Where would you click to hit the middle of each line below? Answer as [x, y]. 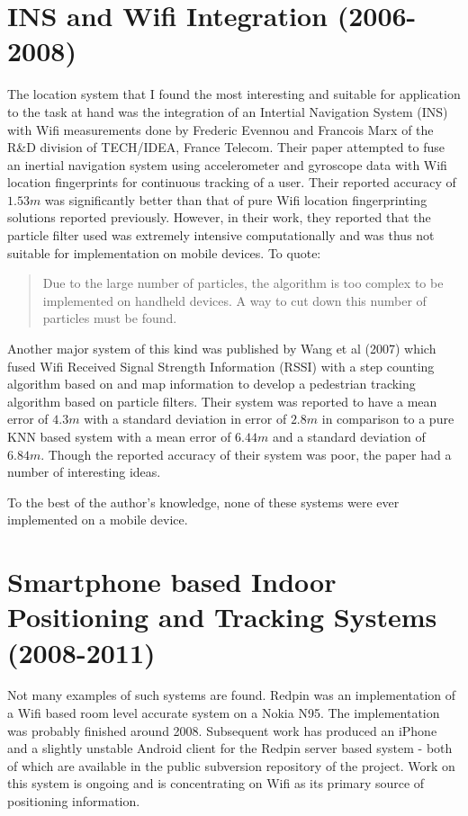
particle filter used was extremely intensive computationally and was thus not [221, 235]
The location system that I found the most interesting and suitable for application [234, 94]
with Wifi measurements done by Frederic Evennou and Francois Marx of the [220, 129]
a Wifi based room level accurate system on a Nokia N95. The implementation [224, 713]
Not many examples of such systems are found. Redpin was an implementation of [232, 695]
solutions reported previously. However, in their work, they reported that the [219, 217]
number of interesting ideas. [84, 472]
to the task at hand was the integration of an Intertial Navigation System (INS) [228, 111]
